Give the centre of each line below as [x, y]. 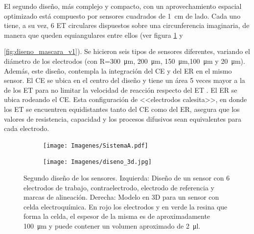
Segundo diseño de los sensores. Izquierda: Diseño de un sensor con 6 [127, 178]
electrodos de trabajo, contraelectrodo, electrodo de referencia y [119, 187]
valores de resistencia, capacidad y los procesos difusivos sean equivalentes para [123, 118]
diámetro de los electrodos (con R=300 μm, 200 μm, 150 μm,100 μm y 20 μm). [125, 61]
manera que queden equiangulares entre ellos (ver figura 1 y [93, 35]
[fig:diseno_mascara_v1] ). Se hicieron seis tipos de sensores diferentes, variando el [127, 51]
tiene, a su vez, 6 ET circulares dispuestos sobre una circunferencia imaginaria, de [127, 25]
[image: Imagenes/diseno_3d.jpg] [97, 162]
